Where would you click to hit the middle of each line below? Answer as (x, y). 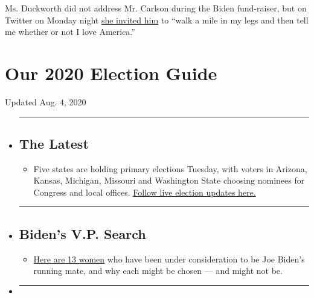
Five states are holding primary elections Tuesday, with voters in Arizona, (170, 168)
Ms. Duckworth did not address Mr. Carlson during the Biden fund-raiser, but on (156, 8)
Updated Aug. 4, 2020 (46, 101)
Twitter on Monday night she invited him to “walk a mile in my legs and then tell (157, 20)
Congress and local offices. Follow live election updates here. (145, 192)
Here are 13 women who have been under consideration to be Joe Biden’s (169, 259)
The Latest (54, 143)
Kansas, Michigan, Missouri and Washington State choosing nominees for (169, 180)
